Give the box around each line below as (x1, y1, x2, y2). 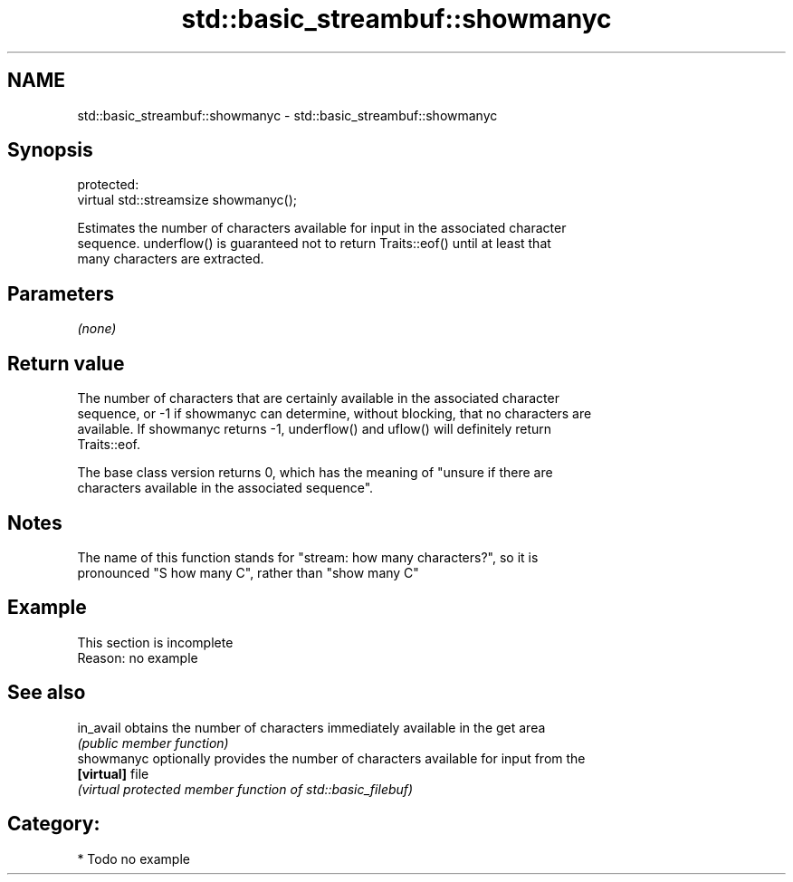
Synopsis (7, 139, 93, 162)
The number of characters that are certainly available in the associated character (77, 390, 559, 407)
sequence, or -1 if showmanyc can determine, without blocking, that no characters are (77, 406, 592, 422)
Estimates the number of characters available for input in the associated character (77, 220, 567, 236)
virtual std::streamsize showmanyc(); (77, 192, 297, 208)
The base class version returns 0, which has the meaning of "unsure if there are (77, 465, 553, 481)
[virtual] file (77, 765, 149, 781)
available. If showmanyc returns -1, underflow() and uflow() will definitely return (77, 421, 552, 437)
